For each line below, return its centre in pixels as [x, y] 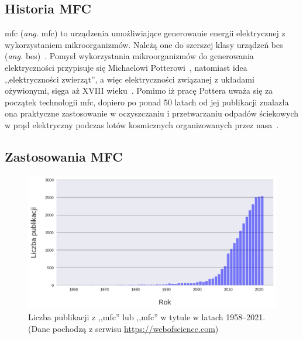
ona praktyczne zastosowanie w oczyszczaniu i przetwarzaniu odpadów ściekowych [152, 113]
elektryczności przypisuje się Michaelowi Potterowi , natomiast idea [126, 67]
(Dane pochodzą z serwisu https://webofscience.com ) [123, 328]
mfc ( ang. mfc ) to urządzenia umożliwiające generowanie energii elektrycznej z [145, 33]
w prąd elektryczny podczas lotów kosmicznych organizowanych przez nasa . [142, 124]
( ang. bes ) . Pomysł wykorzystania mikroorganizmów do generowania [129, 56]
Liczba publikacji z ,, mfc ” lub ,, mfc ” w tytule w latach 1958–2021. [147, 317]
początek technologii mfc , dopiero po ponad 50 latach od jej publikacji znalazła [147, 102]
